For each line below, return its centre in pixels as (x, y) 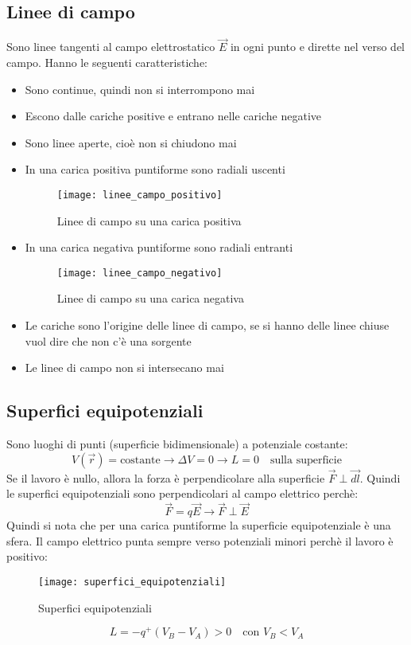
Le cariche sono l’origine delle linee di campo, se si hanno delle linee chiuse (207, 325)
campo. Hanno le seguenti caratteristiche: (107, 63)
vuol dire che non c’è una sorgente (108, 340)
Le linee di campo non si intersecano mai (124, 367)
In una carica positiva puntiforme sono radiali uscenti (155, 169)
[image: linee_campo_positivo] (140, 195)
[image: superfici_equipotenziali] (132, 582)
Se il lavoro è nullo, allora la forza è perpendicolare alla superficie (166, 477)
